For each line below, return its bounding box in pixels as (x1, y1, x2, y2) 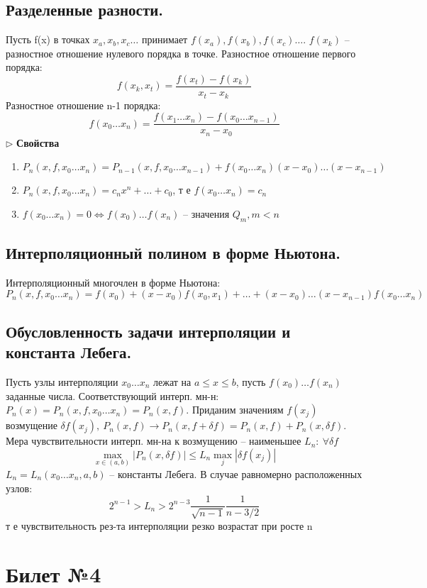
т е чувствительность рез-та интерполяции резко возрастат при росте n (6, 518, 313, 533)
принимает (141, 32, 188, 47)
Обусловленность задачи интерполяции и (6, 320, 291, 342)
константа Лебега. (6, 341, 132, 363)
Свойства (16, 135, 60, 150)
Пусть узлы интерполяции (6, 374, 118, 389)
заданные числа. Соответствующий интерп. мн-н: (6, 388, 219, 403)
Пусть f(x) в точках (6, 32, 90, 47)
